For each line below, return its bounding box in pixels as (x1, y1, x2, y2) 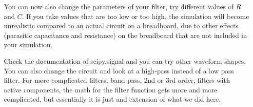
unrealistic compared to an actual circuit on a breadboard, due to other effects (4, 20, 239, 31)
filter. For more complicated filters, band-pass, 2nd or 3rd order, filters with (4, 75, 230, 85)
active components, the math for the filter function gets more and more (4, 84, 217, 94)
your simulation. (4, 39, 53, 50)
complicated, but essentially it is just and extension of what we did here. (4, 94, 221, 104)
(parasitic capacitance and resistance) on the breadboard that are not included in (4, 30, 247, 40)
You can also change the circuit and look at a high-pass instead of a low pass (4, 65, 234, 75)
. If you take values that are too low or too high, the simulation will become (22, 11, 249, 21)
